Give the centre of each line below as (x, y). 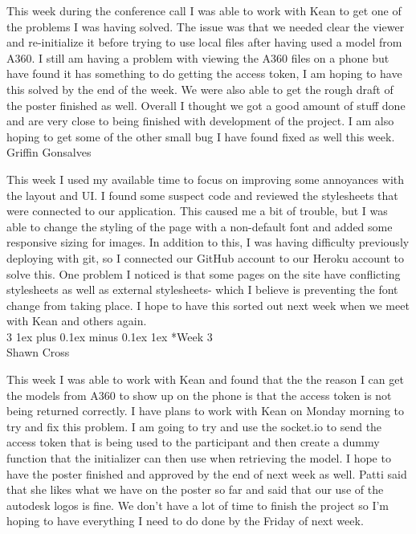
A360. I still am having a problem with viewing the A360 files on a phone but (198, 57)
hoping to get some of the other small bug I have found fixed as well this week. (201, 136)
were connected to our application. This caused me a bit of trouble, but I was (197, 211)
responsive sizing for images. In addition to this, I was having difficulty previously (208, 242)
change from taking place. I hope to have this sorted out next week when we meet (208, 305)
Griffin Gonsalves (49, 152)
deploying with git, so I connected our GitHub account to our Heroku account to (205, 257)
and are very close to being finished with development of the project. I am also (200, 121)
